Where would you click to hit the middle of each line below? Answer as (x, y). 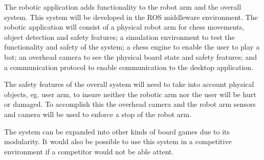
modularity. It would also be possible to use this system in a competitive (118, 141)
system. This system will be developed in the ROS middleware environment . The (131, 17)
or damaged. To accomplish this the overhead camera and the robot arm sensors (130, 104)
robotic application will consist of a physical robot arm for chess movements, (124, 27)
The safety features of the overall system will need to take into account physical (129, 84)
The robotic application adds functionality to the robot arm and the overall (123, 7)
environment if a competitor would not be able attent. (89, 151)
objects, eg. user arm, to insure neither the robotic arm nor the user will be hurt (130, 94)
